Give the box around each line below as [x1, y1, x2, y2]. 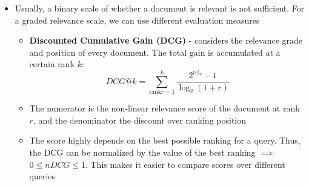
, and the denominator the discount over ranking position [33, 113, 247, 126]
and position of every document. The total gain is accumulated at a [29, 45, 281, 58]
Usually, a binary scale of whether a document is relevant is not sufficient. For [15, 2, 305, 14]
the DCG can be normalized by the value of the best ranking [29, 146, 256, 159]
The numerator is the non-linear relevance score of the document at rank [29, 102, 300, 115]
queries [29, 170, 56, 182]
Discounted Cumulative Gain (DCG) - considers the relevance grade [29, 34, 303, 47]
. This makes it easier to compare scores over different [85, 158, 285, 170]
